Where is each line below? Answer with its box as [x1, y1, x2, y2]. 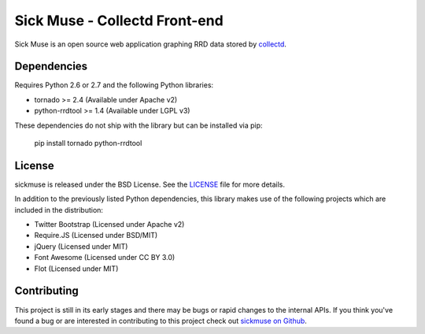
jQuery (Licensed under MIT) [34, 241, 128, 251]
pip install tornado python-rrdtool [34, 139, 142, 148]
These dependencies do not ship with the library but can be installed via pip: [14, 121, 263, 130]
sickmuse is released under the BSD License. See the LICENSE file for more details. [14, 180, 286, 189]
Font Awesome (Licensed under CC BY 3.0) [34, 253, 176, 262]
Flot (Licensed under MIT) [34, 264, 119, 273]
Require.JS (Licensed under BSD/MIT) [34, 231, 158, 240]
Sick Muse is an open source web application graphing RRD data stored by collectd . [14, 39, 287, 49]
